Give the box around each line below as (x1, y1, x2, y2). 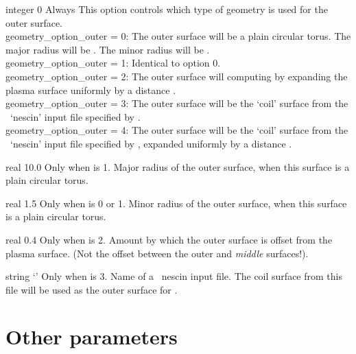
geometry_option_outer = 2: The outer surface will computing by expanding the (5, 69, 348, 83)
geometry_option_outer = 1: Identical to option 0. (5, 56, 221, 70)
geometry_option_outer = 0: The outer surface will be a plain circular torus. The (5, 29, 351, 43)
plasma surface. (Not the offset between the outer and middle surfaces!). (5, 246, 309, 260)
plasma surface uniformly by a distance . (5, 82, 176, 97)
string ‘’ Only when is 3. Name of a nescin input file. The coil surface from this (5, 269, 342, 283)
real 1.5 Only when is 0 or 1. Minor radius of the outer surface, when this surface (5, 196, 347, 210)
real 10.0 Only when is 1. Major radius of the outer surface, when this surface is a (5, 159, 350, 174)
